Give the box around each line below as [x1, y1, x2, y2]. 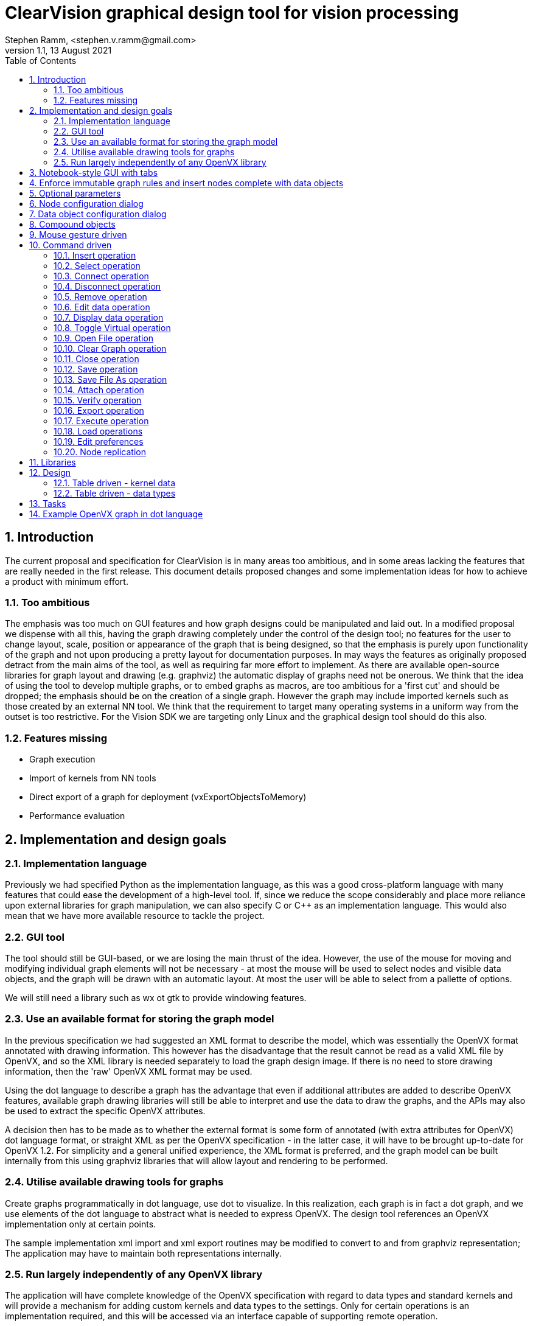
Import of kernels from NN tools [29, 773, 156, 784]
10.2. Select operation [54, 260, 141, 271]
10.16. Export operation [54, 405, 144, 416]
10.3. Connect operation [54, 270, 149, 281]
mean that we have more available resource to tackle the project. [5, 910, 265, 921]
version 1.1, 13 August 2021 [5, 44, 112, 55]
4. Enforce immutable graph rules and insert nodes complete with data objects [29, 177, 344, 188]
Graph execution [29, 754, 96, 765]
